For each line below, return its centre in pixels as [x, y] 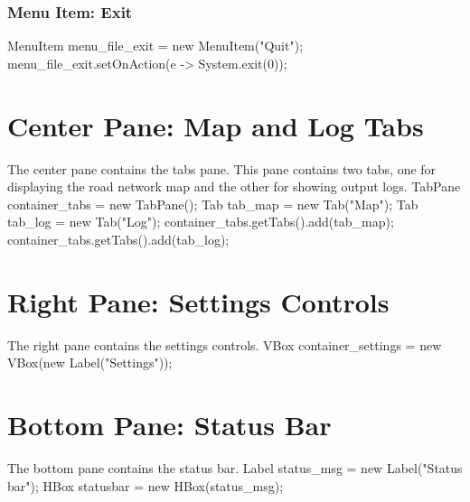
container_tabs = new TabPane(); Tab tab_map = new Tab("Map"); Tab [213, 204]
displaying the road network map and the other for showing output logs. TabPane [234, 186]
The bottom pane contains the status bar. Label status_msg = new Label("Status [235, 467]
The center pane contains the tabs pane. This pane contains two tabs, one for [222, 168]
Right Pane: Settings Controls [198, 301]
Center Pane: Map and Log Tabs [216, 125]
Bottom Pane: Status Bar [169, 424]
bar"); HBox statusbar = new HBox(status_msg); [146, 485]
